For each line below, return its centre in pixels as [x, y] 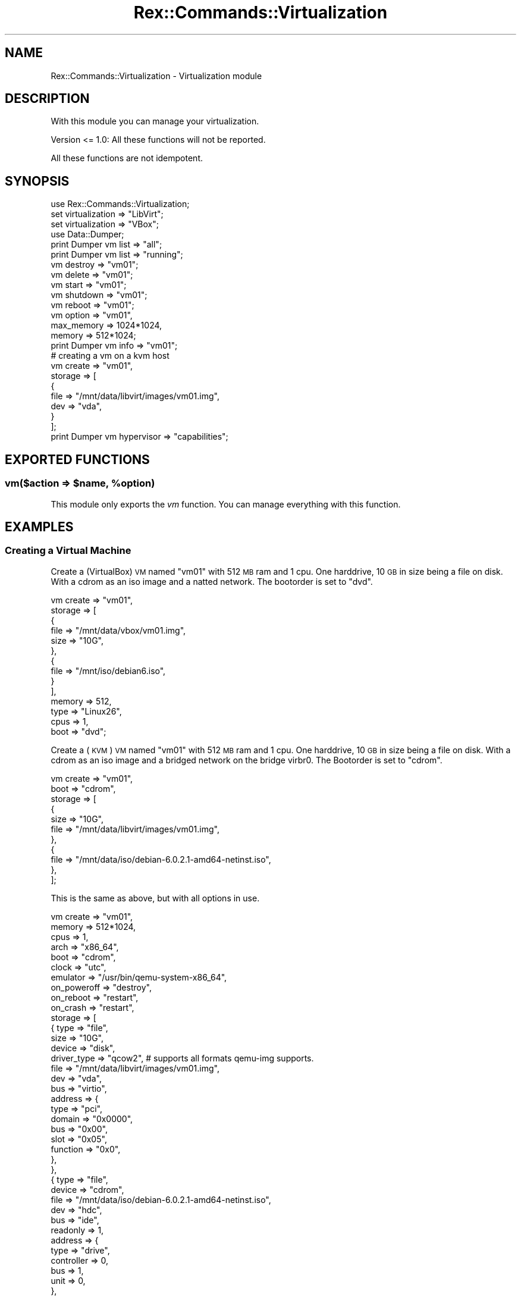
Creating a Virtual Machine [68, 551]
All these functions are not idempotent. [127, 158]
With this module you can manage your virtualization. [155, 121]
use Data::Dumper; [87, 234]
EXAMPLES [39, 527]
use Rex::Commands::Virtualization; [120, 204]
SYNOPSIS [37, 181]
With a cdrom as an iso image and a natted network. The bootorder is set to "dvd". [212, 581]
